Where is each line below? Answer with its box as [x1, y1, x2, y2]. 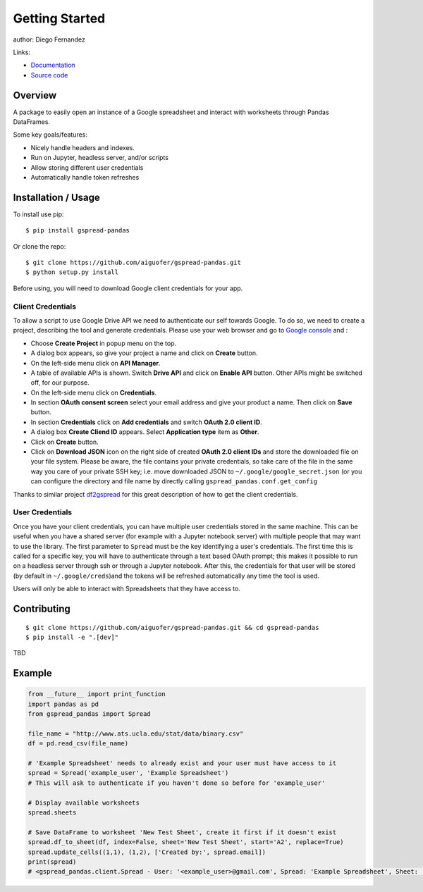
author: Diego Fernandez [13, 35, 86, 44]
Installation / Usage [13, 191, 100, 204]
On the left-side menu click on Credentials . [30, 388, 157, 397]
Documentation [30, 61, 75, 70]
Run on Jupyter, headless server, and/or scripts [30, 154, 169, 162]
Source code [30, 70, 68, 79]
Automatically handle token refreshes [30, 173, 140, 181]
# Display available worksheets [27, 798, 140, 807]
